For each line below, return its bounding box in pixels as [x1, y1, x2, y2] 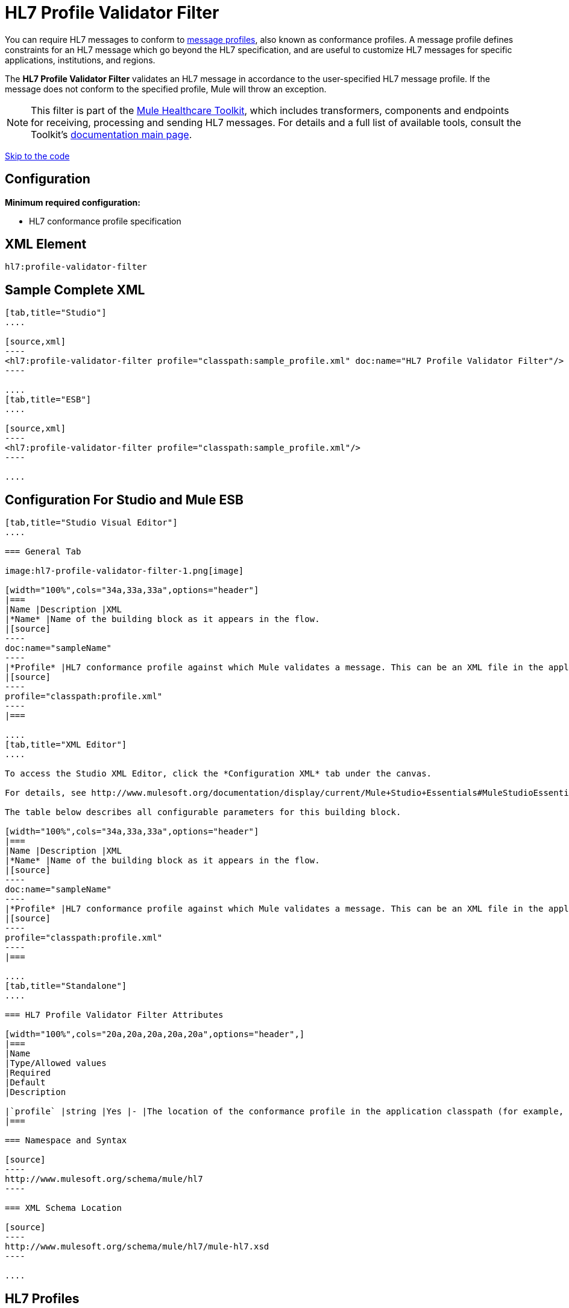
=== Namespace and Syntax [5, 1135, 127, 1146]
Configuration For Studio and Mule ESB [5, 492, 244, 507]
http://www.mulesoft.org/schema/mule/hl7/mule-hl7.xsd [5, 1242, 269, 1252]
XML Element [5, 237, 87, 252]
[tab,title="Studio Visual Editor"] [5, 518, 178, 528]
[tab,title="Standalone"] [5, 981, 127, 991]
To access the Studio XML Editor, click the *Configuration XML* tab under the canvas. [5, 769, 432, 779]
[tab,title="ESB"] [5, 395, 92, 405]
